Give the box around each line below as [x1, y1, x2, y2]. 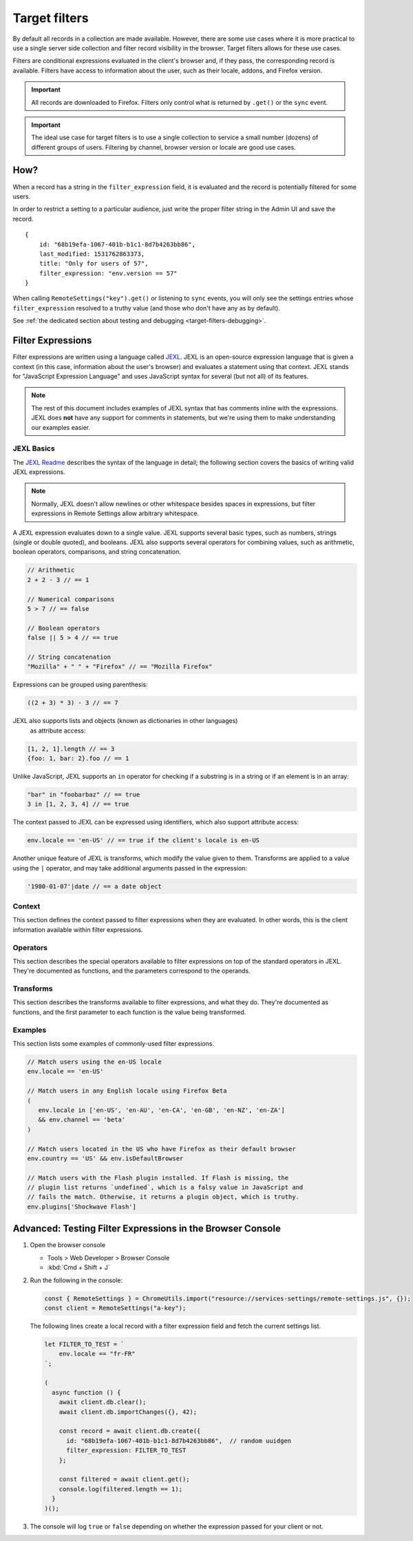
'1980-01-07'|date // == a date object [27, 882, 162, 890]
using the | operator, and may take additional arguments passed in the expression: [12, 864, 248, 872]
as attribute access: [30, 726, 86, 735]
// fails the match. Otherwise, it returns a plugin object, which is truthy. [27, 1193, 299, 1201]
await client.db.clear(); [59, 1398, 147, 1406]
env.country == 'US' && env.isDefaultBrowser [27, 1154, 184, 1162]
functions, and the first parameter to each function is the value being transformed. [12, 1008, 246, 1016]
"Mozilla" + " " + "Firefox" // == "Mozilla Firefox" [27, 663, 213, 670]
